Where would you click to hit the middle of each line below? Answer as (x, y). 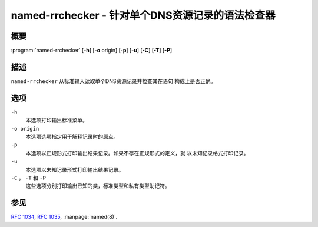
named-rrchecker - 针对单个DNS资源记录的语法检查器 (143, 15)
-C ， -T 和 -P (29, 178)
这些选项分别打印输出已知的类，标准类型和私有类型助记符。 (98, 186)
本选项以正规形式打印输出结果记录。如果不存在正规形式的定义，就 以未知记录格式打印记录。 (137, 153)
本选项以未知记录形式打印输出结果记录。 (74, 169)
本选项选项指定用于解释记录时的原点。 (72, 137)
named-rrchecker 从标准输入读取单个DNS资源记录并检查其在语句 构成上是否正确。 (113, 81)
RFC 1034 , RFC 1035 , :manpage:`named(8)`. (64, 217)
